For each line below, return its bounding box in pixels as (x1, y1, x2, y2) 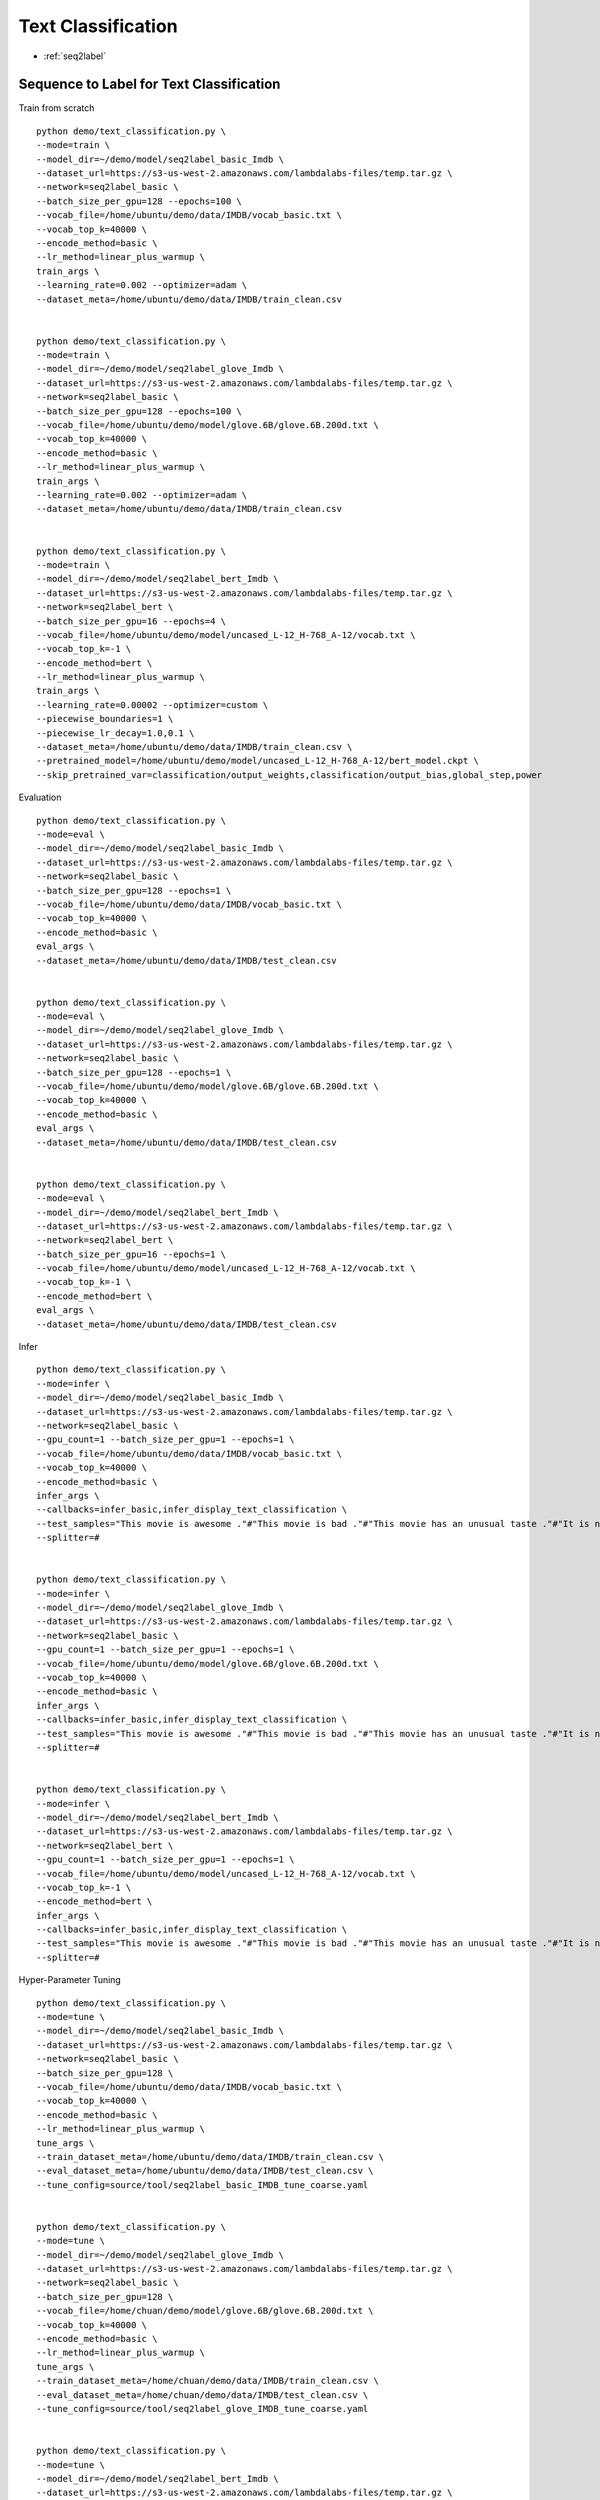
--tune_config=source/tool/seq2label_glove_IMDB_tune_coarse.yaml (36, 2403, 369, 2414)
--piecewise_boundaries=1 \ (36, 713, 174, 725)
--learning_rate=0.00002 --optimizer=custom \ (36, 699, 269, 710)
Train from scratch (18, 102, 95, 114)
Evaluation (18, 791, 62, 804)
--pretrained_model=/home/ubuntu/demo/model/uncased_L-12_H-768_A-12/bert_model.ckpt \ (36, 755, 480, 767)
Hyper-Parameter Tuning (18, 1974, 122, 1986)
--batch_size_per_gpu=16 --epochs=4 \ (36, 615, 227, 627)
